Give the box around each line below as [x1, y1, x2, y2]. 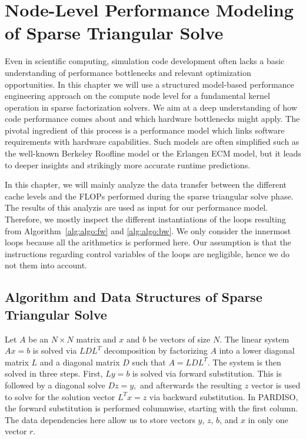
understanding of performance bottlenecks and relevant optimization [5, 66, 251, 78]
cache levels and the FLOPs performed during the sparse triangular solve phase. [5, 189, 294, 202]
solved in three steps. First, [5, 367, 103, 380]
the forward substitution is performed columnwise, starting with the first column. [5, 402, 298, 414]
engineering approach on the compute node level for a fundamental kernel [5, 89, 270, 102]
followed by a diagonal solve [5, 378, 105, 391]
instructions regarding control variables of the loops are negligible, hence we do [5, 247, 290, 260]
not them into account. [5, 259, 87, 271]
